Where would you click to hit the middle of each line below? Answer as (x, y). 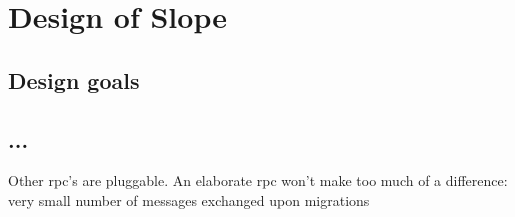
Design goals (74, 79)
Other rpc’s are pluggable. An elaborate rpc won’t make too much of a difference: (258, 180)
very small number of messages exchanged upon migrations (189, 199)
